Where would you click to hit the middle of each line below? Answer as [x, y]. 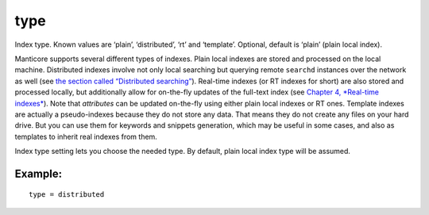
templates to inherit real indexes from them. [86, 136]
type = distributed [67, 195]
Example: [39, 173]
